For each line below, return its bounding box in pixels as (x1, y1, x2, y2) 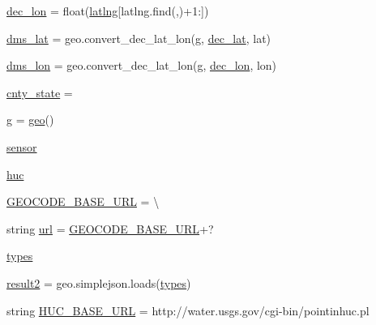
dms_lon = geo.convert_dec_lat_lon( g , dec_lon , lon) (6, 57, 277, 74)
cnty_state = (6, 83, 73, 100)
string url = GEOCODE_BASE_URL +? (6, 220, 214, 237)
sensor (6, 138, 37, 155)
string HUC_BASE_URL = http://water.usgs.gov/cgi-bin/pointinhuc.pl (6, 301, 370, 319)
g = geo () (6, 111, 54, 128)
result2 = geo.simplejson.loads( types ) (6, 274, 191, 291)
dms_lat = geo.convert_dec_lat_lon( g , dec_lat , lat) (6, 29, 271, 46)
